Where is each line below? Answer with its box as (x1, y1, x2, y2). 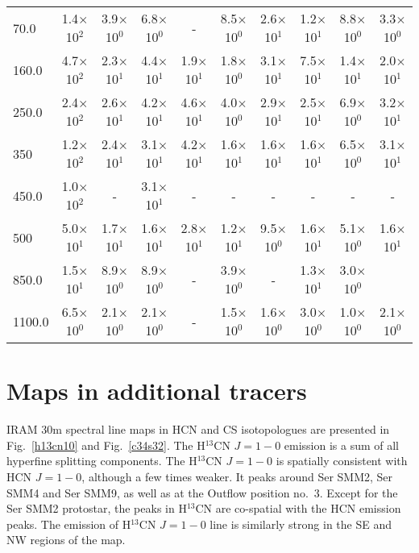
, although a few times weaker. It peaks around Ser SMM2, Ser (81, 468, 393, 484)
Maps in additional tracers (6, 374, 307, 407)
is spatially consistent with (276, 452, 408, 469)
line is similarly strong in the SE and (209, 515, 392, 532)
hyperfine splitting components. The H (6, 452, 197, 469)
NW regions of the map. (6, 531, 126, 548)
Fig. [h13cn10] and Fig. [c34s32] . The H (6, 436, 205, 453)
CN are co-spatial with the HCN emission (195, 500, 401, 517)
